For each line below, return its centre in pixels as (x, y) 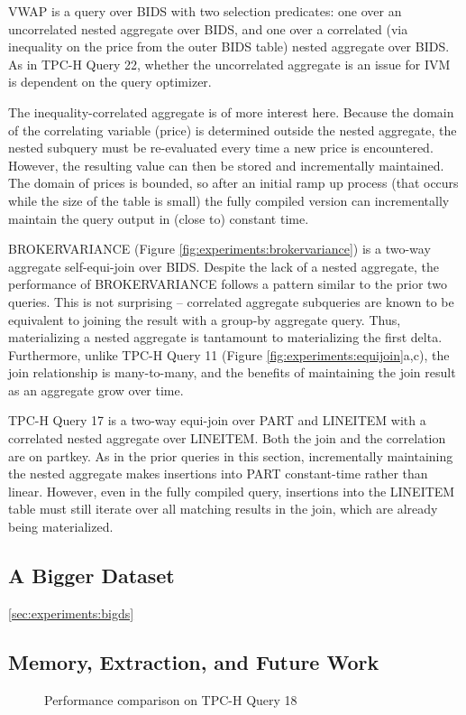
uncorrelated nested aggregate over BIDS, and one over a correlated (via (208, 28)
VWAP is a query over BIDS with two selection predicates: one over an (205, 11)
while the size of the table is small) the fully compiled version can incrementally (229, 200)
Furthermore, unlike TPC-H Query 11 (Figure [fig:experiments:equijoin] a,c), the (229, 354)
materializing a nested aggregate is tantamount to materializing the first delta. (225, 337)
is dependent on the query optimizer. (110, 82)
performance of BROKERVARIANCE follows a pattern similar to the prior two (228, 284)
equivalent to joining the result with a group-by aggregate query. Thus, (205, 319)
